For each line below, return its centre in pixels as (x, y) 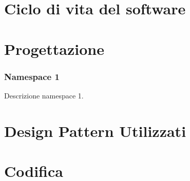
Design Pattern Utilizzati (95, 130)
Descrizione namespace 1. (44, 95)
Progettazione (54, 48)
